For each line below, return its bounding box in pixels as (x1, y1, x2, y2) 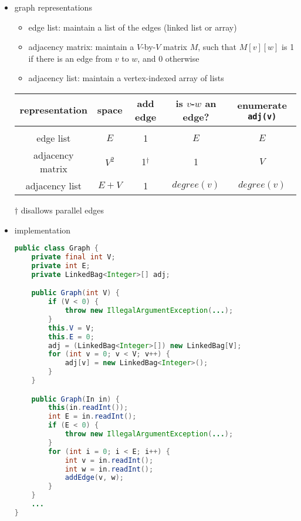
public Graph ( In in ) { (31, 395, 120, 403)
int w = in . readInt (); (65, 465, 154, 473)
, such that (198, 41, 237, 53)
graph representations (14, 1, 92, 13)
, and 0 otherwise (137, 52, 199, 64)
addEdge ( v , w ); (65, 473, 124, 482)
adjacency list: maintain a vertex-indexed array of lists (28, 72, 224, 84)
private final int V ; (31, 253, 116, 262)
